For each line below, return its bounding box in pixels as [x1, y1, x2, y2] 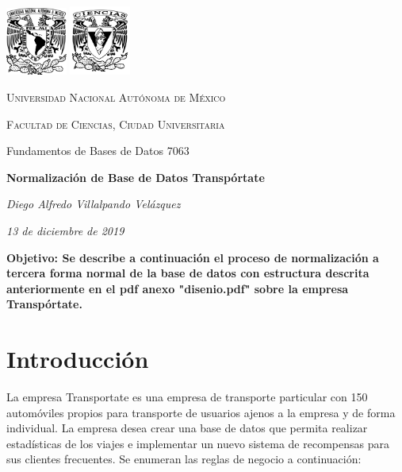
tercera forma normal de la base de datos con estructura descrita [6, 265, 369, 281]
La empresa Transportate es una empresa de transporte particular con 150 [6, 389, 368, 405]
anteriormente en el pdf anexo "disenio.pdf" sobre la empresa [6, 280, 349, 296]
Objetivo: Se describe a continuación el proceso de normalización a [6, 249, 379, 265]
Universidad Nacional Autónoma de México [6, 88, 226, 105]
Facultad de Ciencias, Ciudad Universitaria [6, 115, 225, 132]
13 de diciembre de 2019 [6, 222, 124, 238]
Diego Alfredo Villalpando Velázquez [6, 195, 181, 212]
